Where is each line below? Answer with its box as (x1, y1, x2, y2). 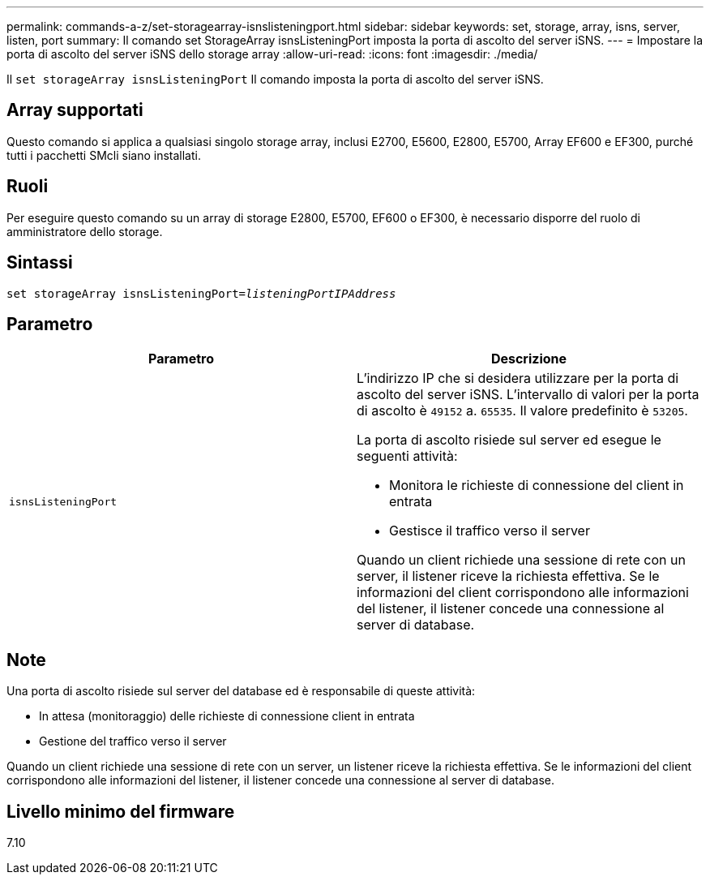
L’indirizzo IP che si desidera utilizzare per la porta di (357, 370, 679, 387)
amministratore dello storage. (6, 224, 163, 239)
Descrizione (490, 350, 567, 367)
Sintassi (6, 252, 73, 273)
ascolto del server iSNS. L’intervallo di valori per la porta (357, 386, 699, 403)
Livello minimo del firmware (6, 801, 235, 822)
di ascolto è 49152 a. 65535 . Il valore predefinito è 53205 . (357, 402, 688, 419)
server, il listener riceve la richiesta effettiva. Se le (357, 568, 660, 585)
